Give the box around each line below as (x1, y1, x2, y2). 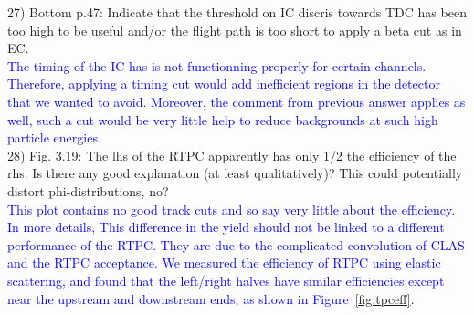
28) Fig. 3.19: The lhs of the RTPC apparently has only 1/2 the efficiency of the (7, 145, 457, 164)
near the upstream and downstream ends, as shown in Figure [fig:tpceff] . (7, 289, 415, 308)
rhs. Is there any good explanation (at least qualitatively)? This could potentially (7, 163, 463, 183)
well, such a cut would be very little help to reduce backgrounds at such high (7, 110, 438, 129)
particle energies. (7, 128, 101, 147)
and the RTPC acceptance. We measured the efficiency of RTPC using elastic (7, 253, 441, 272)
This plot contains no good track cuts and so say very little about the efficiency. (7, 199, 456, 218)
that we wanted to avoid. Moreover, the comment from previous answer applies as (7, 91, 466, 110)
